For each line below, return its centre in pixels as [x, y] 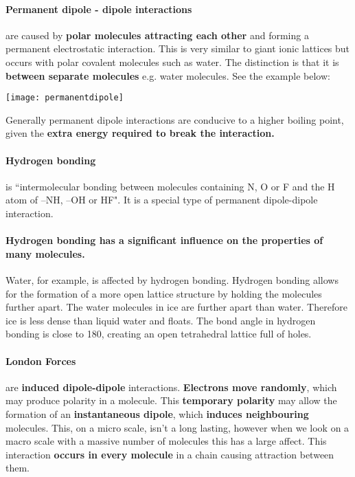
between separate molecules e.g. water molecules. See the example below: [168, 75]
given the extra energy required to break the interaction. [140, 133]
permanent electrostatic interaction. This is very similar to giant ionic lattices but [178, 48]
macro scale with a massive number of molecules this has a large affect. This [166, 441]
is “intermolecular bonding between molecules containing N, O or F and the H [170, 186]
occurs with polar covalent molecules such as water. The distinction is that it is [172, 62]
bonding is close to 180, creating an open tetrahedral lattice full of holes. [159, 334]
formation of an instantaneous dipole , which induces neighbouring [157, 413]
